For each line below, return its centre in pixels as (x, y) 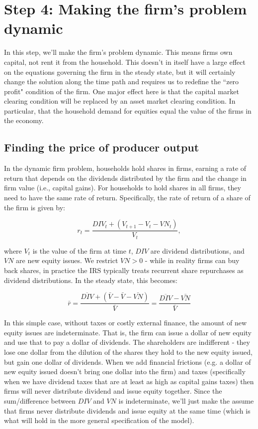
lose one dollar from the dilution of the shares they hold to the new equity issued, (128, 352)
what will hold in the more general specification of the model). (99, 420)
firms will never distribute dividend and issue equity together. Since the (113, 391)
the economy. (24, 120)
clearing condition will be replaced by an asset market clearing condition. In (120, 101)
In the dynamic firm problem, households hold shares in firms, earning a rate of (125, 168)
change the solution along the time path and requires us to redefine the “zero (122, 81)
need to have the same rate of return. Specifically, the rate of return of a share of (127, 198)
